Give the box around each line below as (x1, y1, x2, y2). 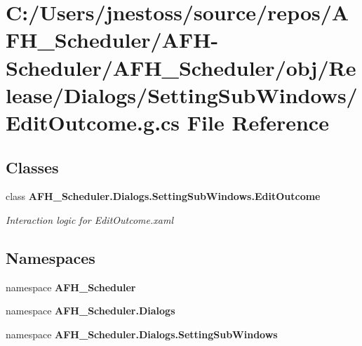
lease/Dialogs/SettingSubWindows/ (6, 80, 358, 109)
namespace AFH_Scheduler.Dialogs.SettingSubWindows (6, 326, 278, 341)
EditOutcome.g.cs (6, 107, 180, 136)
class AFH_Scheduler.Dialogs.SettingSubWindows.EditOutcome (6, 189, 321, 204)
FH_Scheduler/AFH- (6, 25, 219, 54)
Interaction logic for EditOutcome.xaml (6, 212, 173, 227)
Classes (6, 156, 59, 178)
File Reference (187, 107, 329, 136)
